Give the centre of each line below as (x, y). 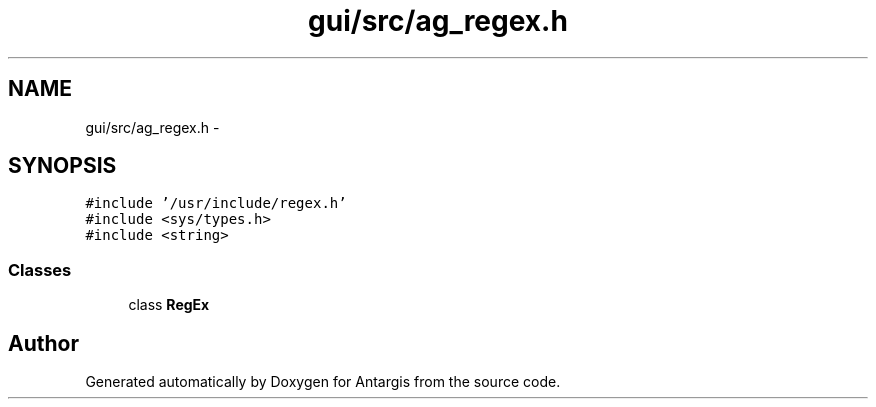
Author (43, 343)
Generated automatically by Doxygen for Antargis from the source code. (323, 382)
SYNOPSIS (62, 166)
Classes (40, 269)
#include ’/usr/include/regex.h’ (216, 203)
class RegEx (169, 305)
